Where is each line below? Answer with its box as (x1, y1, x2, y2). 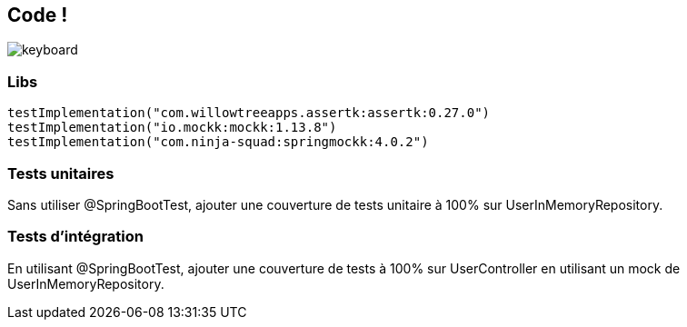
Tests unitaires (7, 163, 114, 183)
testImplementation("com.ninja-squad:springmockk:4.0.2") (7, 134, 429, 150)
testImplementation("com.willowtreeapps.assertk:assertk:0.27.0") (7, 105, 491, 121)
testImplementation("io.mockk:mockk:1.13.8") (7, 120, 337, 135)
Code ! (7, 4, 68, 26)
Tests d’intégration (7, 227, 144, 246)
